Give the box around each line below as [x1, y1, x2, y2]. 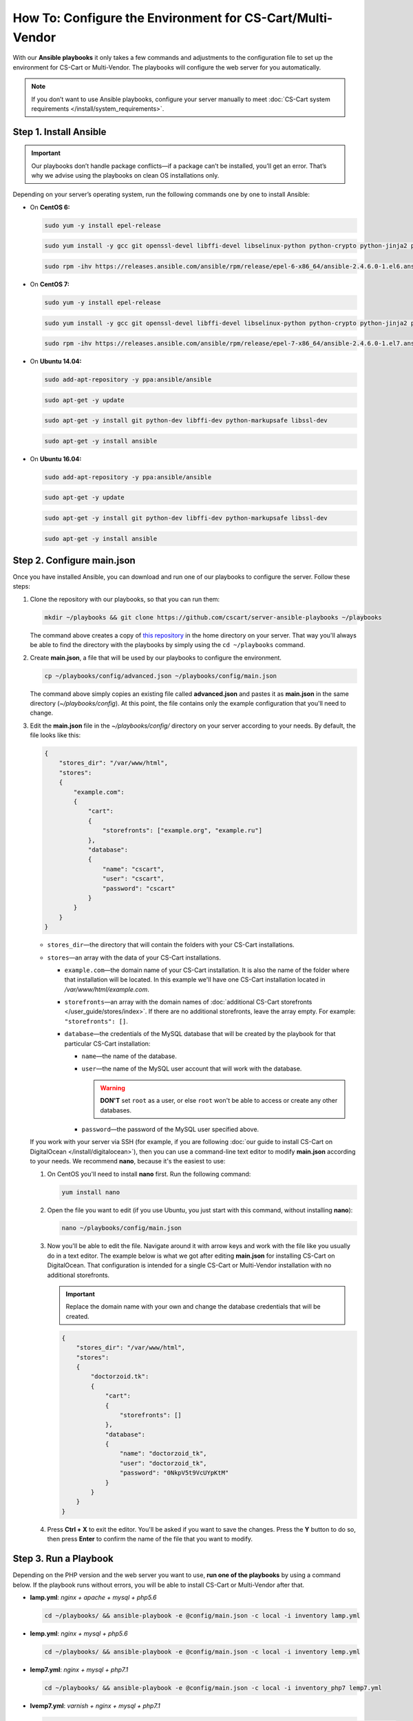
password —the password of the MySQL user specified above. [81, 1125, 260, 1133]
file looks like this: [30, 731, 81, 739]
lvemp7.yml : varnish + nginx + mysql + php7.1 [30, 1701, 161, 1710]
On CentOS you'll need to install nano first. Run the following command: [47, 1170, 251, 1178]
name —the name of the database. [81, 1052, 177, 1060]
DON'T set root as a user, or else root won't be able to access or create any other [100, 1097, 338, 1105]
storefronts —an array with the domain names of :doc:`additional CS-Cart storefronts [64, 998, 313, 1006]
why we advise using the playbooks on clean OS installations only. [31, 171, 220, 180]
